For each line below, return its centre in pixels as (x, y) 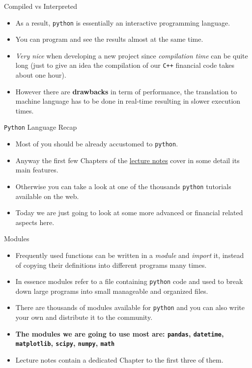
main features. (37, 170)
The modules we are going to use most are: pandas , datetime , (120, 333)
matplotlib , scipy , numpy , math (65, 343)
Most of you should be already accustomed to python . (97, 144)
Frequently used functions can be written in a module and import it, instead (130, 255)
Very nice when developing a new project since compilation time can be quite (132, 55)
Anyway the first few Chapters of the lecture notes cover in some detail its (127, 160)
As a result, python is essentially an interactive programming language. (123, 22)
